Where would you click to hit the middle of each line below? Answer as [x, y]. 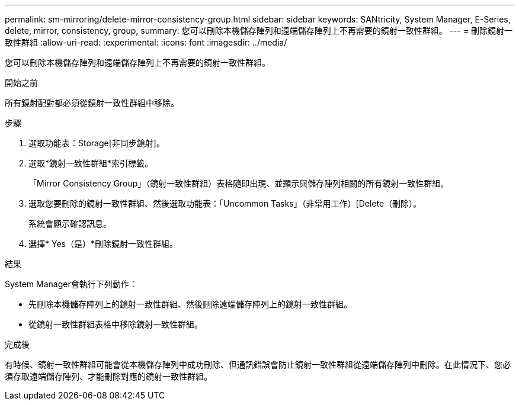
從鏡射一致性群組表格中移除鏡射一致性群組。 [116, 324]
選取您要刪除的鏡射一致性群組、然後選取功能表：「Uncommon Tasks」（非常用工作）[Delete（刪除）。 [225, 203]
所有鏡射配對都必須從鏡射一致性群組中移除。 [92, 103]
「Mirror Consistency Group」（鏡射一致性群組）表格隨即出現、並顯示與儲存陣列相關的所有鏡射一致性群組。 [239, 183]
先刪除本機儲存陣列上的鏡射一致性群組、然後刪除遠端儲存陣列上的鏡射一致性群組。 [190, 304]
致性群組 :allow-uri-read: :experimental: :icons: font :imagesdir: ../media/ [146, 42]
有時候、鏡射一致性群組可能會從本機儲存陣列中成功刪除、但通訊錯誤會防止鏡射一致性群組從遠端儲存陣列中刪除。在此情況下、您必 [258, 364]
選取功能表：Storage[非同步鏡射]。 [97, 143]
